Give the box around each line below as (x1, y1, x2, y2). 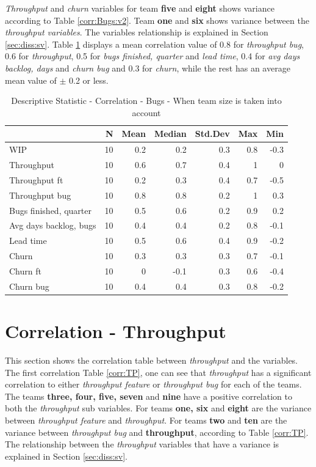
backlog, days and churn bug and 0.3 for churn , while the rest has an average (5, 61, 290, 74)
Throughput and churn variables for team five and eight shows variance (5, 2, 275, 14)
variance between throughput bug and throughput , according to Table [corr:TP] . (5, 425, 309, 438)
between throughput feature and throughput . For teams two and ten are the (5, 413, 287, 426)
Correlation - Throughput (5, 318, 226, 344)
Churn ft (9, 264, 41, 277)
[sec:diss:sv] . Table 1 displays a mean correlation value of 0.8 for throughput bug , (5, 37, 304, 50)
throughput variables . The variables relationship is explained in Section (5, 26, 268, 39)
